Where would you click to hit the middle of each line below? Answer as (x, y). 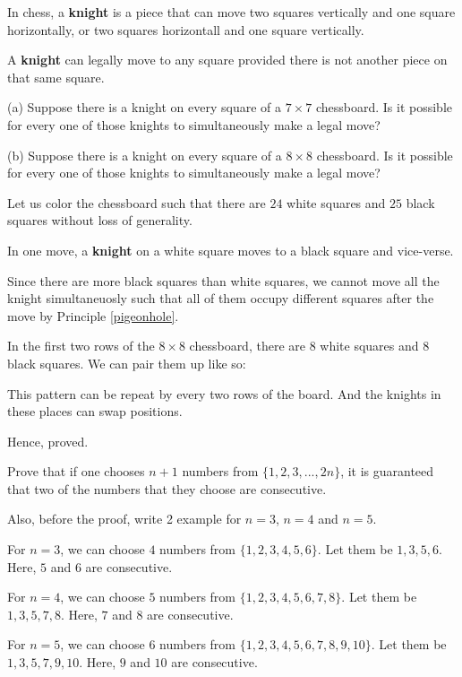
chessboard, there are (247, 346)
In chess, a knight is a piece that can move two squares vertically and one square (231, 12)
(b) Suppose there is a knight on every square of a (145, 155)
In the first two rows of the (81, 346)
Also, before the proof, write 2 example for (124, 519)
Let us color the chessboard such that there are (137, 202)
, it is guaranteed (387, 471)
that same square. (56, 77)
